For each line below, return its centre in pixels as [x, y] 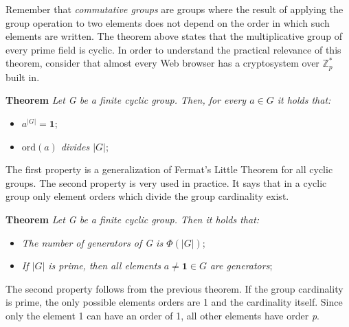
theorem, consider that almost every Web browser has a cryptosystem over [162, 63]
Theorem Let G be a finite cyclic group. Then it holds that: [133, 219]
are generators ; [241, 266]
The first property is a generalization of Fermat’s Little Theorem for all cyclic [169, 169]
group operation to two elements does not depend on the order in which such [168, 22]
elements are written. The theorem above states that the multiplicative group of [174, 36]
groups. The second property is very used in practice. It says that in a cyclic [166, 182]
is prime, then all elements [105, 266]
